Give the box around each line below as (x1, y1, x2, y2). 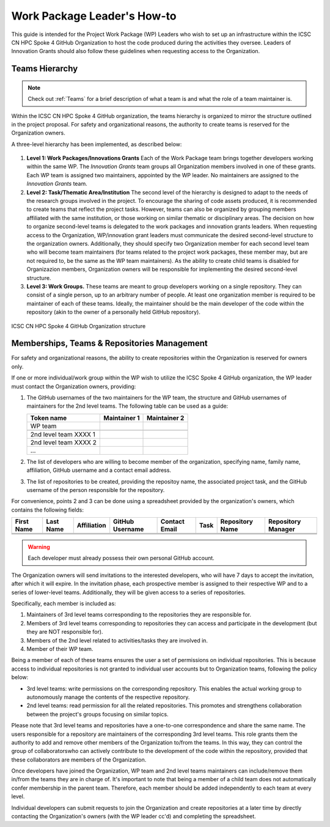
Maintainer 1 (103, 413, 140, 422)
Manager (268, 525, 296, 534)
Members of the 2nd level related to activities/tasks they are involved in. (26, 636, 208, 644)
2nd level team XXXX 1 (30, 430, 96, 438)
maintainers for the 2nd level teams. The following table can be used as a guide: (26, 402, 229, 410)
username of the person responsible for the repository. (26, 486, 165, 493)
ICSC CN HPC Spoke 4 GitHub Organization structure (11, 322, 146, 329)
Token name (30, 413, 67, 422)
